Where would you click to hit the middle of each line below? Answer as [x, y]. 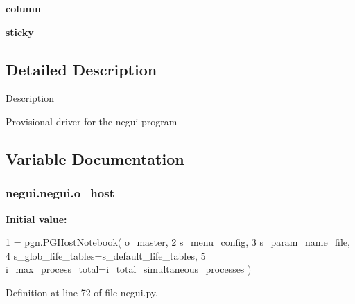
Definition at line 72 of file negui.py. [82, 292]
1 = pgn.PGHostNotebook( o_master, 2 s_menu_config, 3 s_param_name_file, [178, 242]
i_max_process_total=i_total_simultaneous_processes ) [129, 269]
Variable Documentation [95, 158]
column [23, 8]
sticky [20, 32]
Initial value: [36, 218]
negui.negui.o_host [60, 193]
